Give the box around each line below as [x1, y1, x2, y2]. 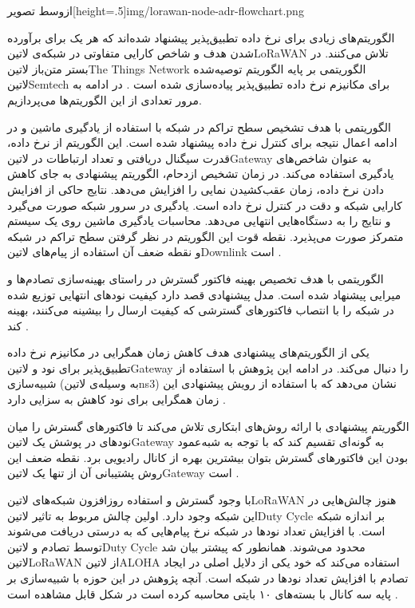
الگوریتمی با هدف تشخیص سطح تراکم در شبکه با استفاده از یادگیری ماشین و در [7, 118, 391, 135]
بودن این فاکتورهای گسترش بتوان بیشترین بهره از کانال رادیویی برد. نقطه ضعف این [7, 448, 409, 465]
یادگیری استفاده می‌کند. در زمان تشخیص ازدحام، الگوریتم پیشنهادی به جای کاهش [7, 165, 394, 182]
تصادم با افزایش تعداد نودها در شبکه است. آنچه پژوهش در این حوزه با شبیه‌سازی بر [7, 570, 409, 586]
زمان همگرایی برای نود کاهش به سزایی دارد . [7, 391, 226, 408]
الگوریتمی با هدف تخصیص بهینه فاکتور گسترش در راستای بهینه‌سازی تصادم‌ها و [7, 270, 384, 286]
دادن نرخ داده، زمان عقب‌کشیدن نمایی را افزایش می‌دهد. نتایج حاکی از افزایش [7, 180, 385, 197]
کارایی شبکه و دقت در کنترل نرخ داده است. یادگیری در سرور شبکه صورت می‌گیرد [7, 196, 402, 213]
